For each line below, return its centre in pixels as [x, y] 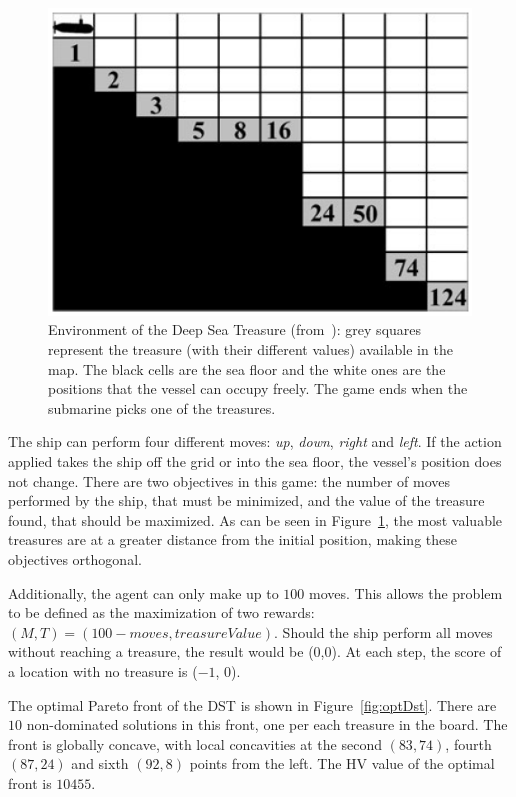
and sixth [100, 763]
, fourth [468, 743]
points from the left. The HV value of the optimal [342, 763]
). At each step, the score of [416, 651]
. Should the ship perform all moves [383, 631]
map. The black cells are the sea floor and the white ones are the [247, 368]
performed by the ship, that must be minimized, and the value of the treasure [246, 500]
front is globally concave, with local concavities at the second [195, 743]
